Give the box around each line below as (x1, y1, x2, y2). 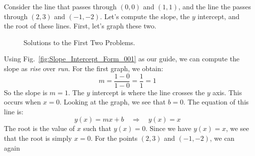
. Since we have (145, 123, 191, 133)
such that (83, 123, 111, 133)
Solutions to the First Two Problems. (24, 37, 135, 47)
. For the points (90, 133, 138, 143)
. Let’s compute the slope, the (100, 11, 190, 21)
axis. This (212, 87, 242, 97)
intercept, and (198, 11, 240, 21)
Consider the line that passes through (4, 1, 117, 11)
